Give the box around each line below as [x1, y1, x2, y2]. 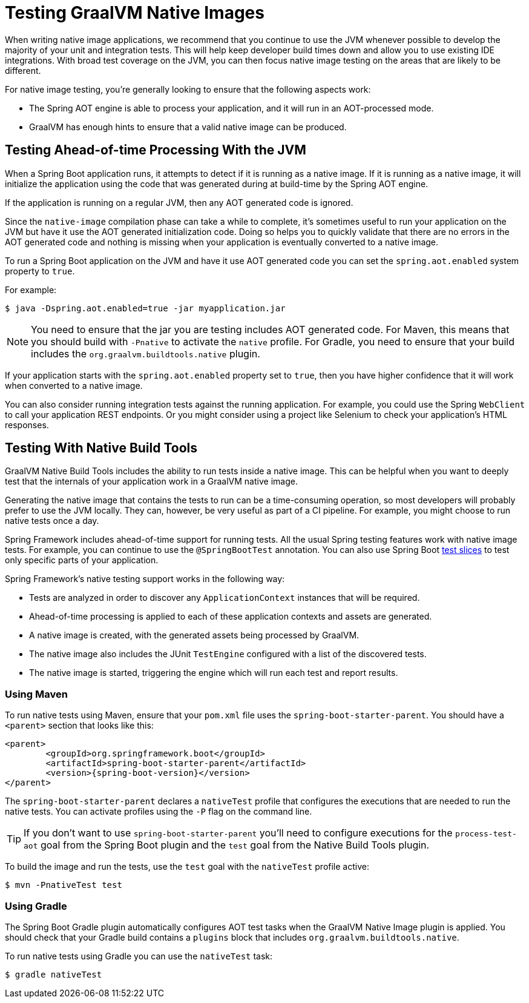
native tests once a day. [5, 515, 99, 526]
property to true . [5, 265, 75, 276]
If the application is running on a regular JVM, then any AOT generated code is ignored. [5, 197, 353, 208]
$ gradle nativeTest [5, 969, 102, 979]
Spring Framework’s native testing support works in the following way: [5, 574, 285, 584]
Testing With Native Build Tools [5, 440, 198, 456]
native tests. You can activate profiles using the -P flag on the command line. [5, 806, 312, 817]
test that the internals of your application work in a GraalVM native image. [5, 476, 298, 487]
